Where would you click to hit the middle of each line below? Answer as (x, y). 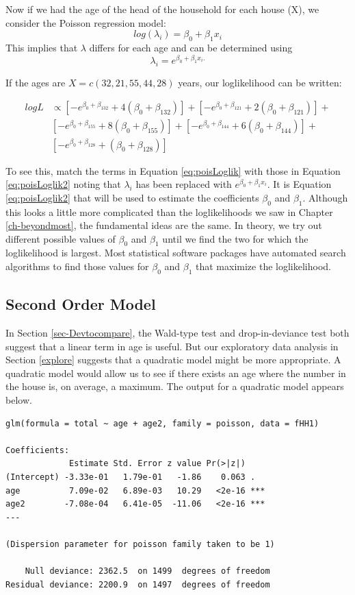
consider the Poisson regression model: (86, 22)
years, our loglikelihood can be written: (260, 82)
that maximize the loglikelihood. (263, 266)
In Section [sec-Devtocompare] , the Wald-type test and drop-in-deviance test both (177, 333)
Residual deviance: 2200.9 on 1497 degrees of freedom (138, 584)
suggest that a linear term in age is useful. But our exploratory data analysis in (172, 346)
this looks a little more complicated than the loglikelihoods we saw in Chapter (169, 211)
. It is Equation (299, 184)
